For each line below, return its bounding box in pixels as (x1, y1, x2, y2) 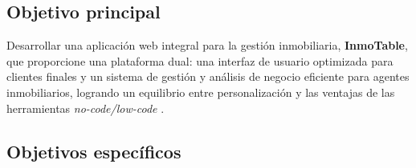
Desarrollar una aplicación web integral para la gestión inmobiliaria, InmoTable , (6, 37, 408, 54)
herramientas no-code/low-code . (6, 99, 165, 116)
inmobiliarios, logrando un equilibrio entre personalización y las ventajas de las (6, 83, 395, 100)
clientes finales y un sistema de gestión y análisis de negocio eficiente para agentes (6, 68, 410, 85)
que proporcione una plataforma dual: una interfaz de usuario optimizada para (6, 52, 394, 69)
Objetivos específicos (6, 138, 181, 163)
